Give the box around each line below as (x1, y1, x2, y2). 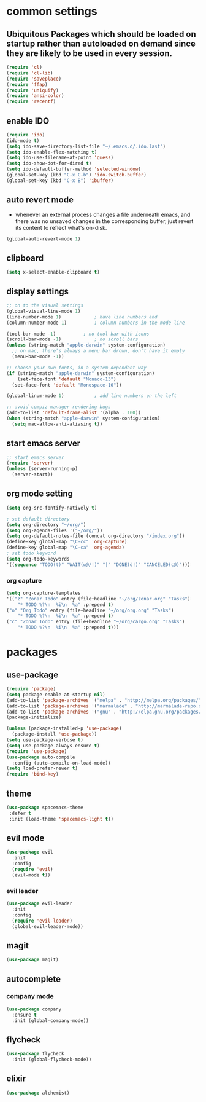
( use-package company (6, 1006, 62, 1012)
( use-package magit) (6, 957, 59, 963)
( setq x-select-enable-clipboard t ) (6, 269, 100, 275)
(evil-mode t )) (12, 872, 51, 878)
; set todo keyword (6, 550, 56, 556)
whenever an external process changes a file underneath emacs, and (15, 211, 191, 218)
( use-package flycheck (6, 1051, 64, 1057)
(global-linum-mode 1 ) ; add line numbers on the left (6, 393, 177, 399)
